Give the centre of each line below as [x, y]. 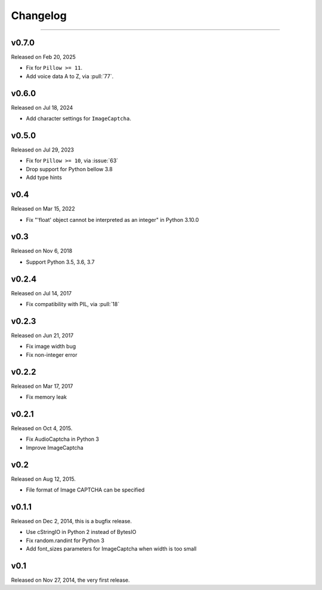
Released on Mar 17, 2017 [42, 386]
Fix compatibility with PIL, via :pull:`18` [73, 304]
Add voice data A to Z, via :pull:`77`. [70, 76]
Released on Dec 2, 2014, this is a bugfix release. [72, 521]
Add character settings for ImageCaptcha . [78, 119]
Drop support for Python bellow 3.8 [69, 169]
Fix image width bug [51, 347]
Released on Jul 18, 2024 [42, 107]
